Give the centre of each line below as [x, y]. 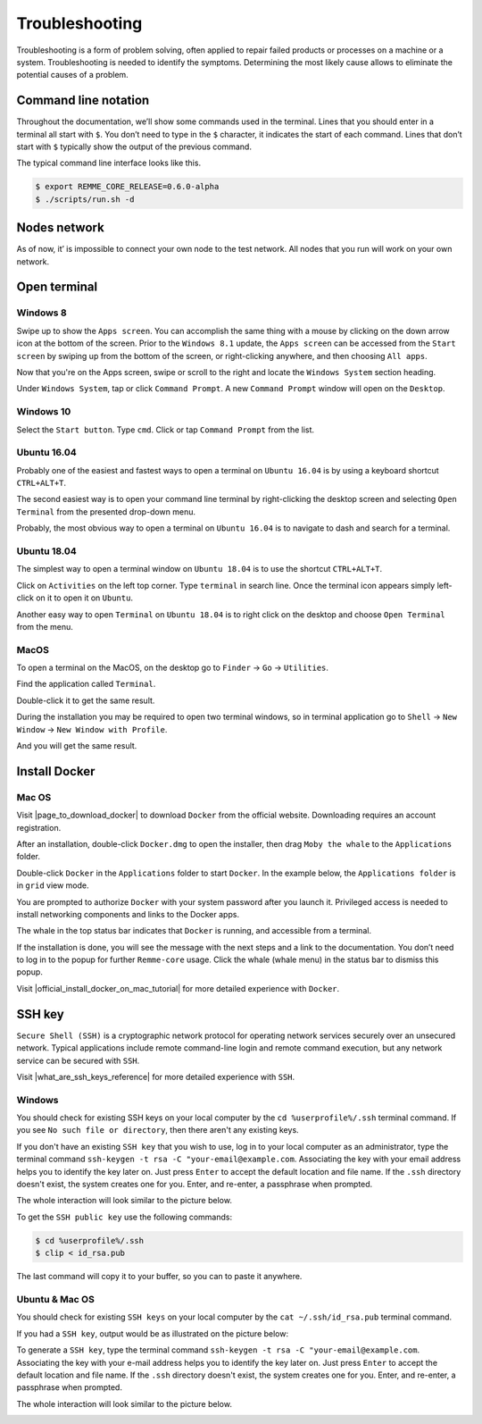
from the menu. [45, 626]
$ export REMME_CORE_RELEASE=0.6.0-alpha [127, 187]
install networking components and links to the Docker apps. [128, 914]
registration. [39, 827]
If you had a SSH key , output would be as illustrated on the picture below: [153, 1333]
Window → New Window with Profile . [92, 729]
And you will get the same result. [77, 746]
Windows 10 [44, 412]
